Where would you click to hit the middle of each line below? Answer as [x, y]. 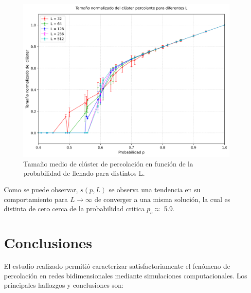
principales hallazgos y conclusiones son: [64, 285]
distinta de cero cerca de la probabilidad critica [74, 209]
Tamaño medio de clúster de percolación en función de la [108, 163]
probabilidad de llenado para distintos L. [84, 173]
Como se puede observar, [41, 190]
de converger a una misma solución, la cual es [162, 199]
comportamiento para [36, 199]
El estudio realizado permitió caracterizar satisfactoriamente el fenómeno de [117, 266]
